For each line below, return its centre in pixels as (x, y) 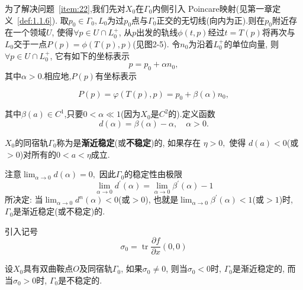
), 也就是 (162, 199)
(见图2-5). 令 (157, 43)
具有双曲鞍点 (48, 268)
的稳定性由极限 (154, 174)
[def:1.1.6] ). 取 (43, 20)
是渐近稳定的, (258, 268)
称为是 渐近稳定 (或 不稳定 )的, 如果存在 (129, 142)
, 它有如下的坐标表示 (90, 55)
